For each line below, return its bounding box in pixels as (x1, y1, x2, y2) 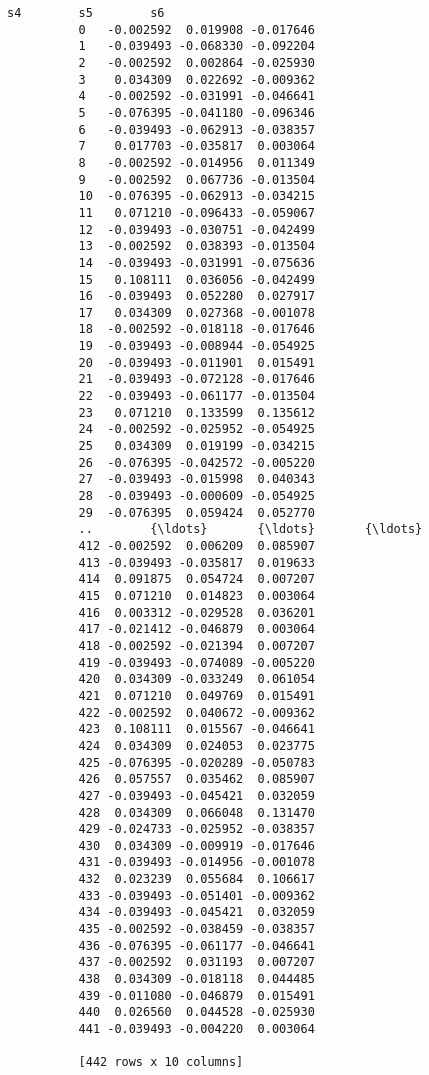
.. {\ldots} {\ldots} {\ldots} (78, 522, 423, 537)
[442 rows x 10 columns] (78, 1055, 244, 1070)
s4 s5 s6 (7, 6, 165, 20)
